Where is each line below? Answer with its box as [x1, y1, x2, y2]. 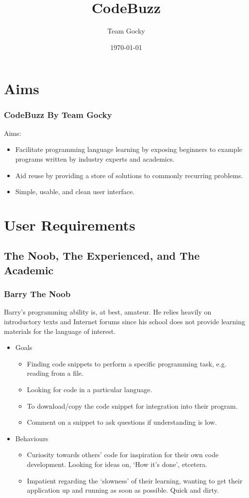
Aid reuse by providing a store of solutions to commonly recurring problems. [15, 170, 243, 180]
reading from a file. [27, 368, 83, 378]
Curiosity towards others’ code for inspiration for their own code [27, 449, 219, 460]
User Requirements [4, 215, 135, 234]
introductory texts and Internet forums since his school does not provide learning [4, 316, 245, 327]
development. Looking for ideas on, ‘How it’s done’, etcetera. [27, 459, 208, 469]
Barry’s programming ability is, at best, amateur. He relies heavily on [4, 307, 212, 317]
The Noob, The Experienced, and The [4, 248, 200, 263]
